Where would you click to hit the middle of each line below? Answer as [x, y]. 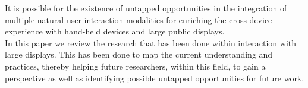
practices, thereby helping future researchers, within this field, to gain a [135, 66]
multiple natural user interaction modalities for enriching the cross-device [139, 19]
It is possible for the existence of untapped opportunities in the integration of [146, 8]
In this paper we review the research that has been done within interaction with [151, 43]
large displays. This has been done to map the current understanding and [139, 54]
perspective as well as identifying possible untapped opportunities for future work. [155, 78]
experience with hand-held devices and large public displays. [115, 31]
